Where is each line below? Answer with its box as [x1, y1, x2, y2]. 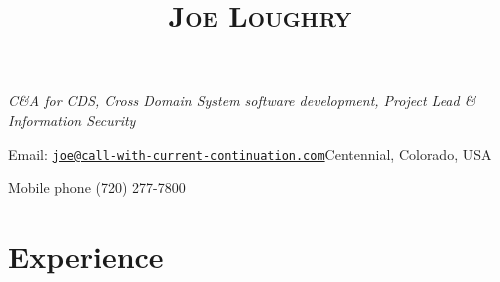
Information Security [8, 109, 136, 130]
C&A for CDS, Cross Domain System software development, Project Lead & [8, 90, 476, 111]
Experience [8, 236, 164, 276]
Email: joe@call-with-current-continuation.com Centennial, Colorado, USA [8, 143, 492, 164]
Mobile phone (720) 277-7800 [8, 177, 186, 198]
